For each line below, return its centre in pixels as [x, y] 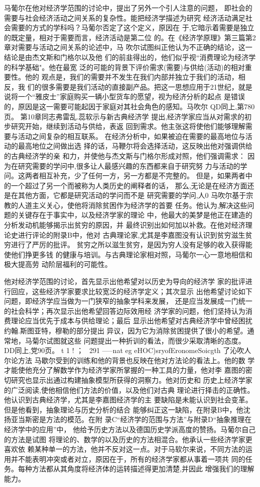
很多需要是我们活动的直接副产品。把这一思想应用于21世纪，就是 [147, 86]
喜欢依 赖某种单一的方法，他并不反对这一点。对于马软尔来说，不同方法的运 [128, 449]
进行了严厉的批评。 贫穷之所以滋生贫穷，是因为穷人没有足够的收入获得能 [132, 245]
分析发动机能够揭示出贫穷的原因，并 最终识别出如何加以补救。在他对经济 [125, 225]
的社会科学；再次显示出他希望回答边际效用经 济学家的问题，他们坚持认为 [125, 310]
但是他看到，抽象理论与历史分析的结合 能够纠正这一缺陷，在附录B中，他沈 [127, 409]
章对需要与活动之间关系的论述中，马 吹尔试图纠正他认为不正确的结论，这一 [128, 47]
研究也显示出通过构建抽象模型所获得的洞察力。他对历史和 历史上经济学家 [132, 379]
